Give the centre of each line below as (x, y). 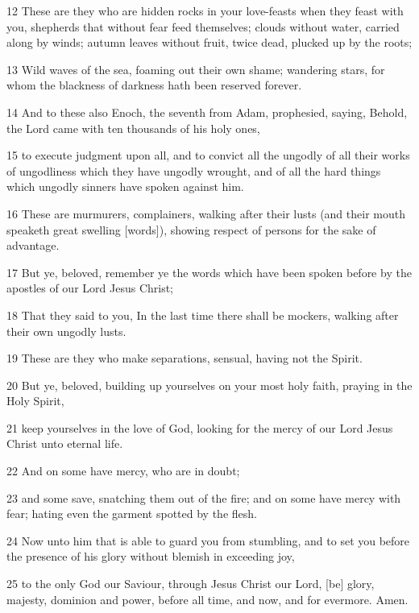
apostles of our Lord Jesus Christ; (90, 288)
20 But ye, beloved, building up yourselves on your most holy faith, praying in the (209, 385)
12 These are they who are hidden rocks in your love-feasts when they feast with (205, 10)
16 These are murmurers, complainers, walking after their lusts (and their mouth (206, 213)
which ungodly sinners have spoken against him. (125, 186)
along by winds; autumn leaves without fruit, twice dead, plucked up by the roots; (209, 42)
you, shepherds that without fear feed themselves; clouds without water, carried (203, 26)
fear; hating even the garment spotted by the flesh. (132, 514)
